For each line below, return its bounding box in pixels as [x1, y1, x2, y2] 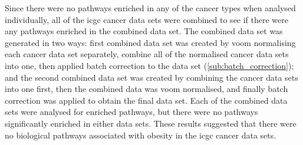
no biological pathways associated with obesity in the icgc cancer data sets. [5, 128, 276, 141]
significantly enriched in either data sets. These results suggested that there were [5, 117, 297, 129]
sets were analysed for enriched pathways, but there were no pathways [5, 106, 258, 118]
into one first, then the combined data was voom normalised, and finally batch [5, 83, 288, 95]
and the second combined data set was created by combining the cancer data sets [5, 71, 298, 83]
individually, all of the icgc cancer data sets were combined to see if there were [5, 13, 289, 25]
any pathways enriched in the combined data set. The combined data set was [5, 25, 283, 37]
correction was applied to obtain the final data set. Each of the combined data [5, 94, 288, 106]
